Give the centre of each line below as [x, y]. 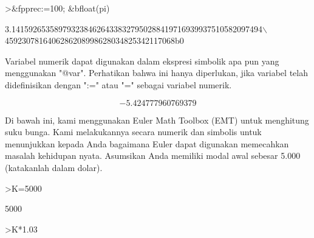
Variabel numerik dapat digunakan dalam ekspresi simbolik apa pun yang [142, 61]
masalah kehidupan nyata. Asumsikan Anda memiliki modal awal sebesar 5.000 [153, 156]
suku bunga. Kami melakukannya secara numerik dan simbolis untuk [133, 132]
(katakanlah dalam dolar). [54, 167]
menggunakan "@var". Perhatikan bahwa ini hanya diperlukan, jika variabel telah [156, 73]
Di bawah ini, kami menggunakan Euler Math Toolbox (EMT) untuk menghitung [157, 120]
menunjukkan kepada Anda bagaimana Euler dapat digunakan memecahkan [147, 143]
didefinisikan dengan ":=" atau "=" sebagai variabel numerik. [118, 84]
